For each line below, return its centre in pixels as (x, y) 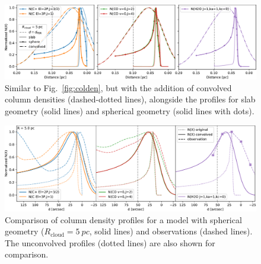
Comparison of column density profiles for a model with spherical (123, 219)
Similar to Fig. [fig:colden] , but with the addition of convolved (118, 87)
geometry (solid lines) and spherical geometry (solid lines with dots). (130, 111)
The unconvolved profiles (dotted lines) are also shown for (110, 242)
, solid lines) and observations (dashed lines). (171, 231)
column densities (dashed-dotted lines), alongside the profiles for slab (130, 99)
